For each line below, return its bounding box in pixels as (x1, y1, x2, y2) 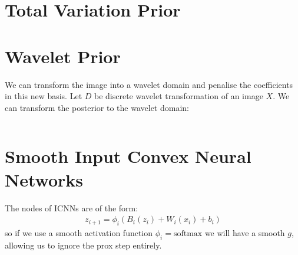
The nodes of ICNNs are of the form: (5, 201, 138, 214)
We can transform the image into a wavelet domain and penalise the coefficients (5, 78, 293, 90)
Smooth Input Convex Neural (5, 144, 251, 168)
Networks (5, 167, 84, 191)
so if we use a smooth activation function (5, 227, 153, 239)
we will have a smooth (204, 227, 285, 239)
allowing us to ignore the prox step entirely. (5, 238, 162, 251)
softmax (173, 230, 203, 238)
